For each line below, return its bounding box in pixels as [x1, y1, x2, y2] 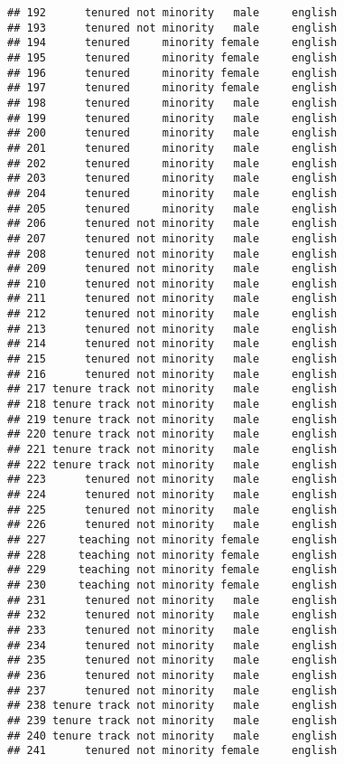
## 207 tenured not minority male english [7, 231, 338, 245]
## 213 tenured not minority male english [7, 322, 338, 335]
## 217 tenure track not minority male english [7, 382, 338, 396]
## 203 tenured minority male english [7, 172, 338, 185]
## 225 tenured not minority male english [7, 503, 338, 516]
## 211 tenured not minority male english [7, 292, 338, 306]
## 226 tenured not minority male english [7, 518, 338, 532]
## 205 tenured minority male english [7, 202, 338, 215]
